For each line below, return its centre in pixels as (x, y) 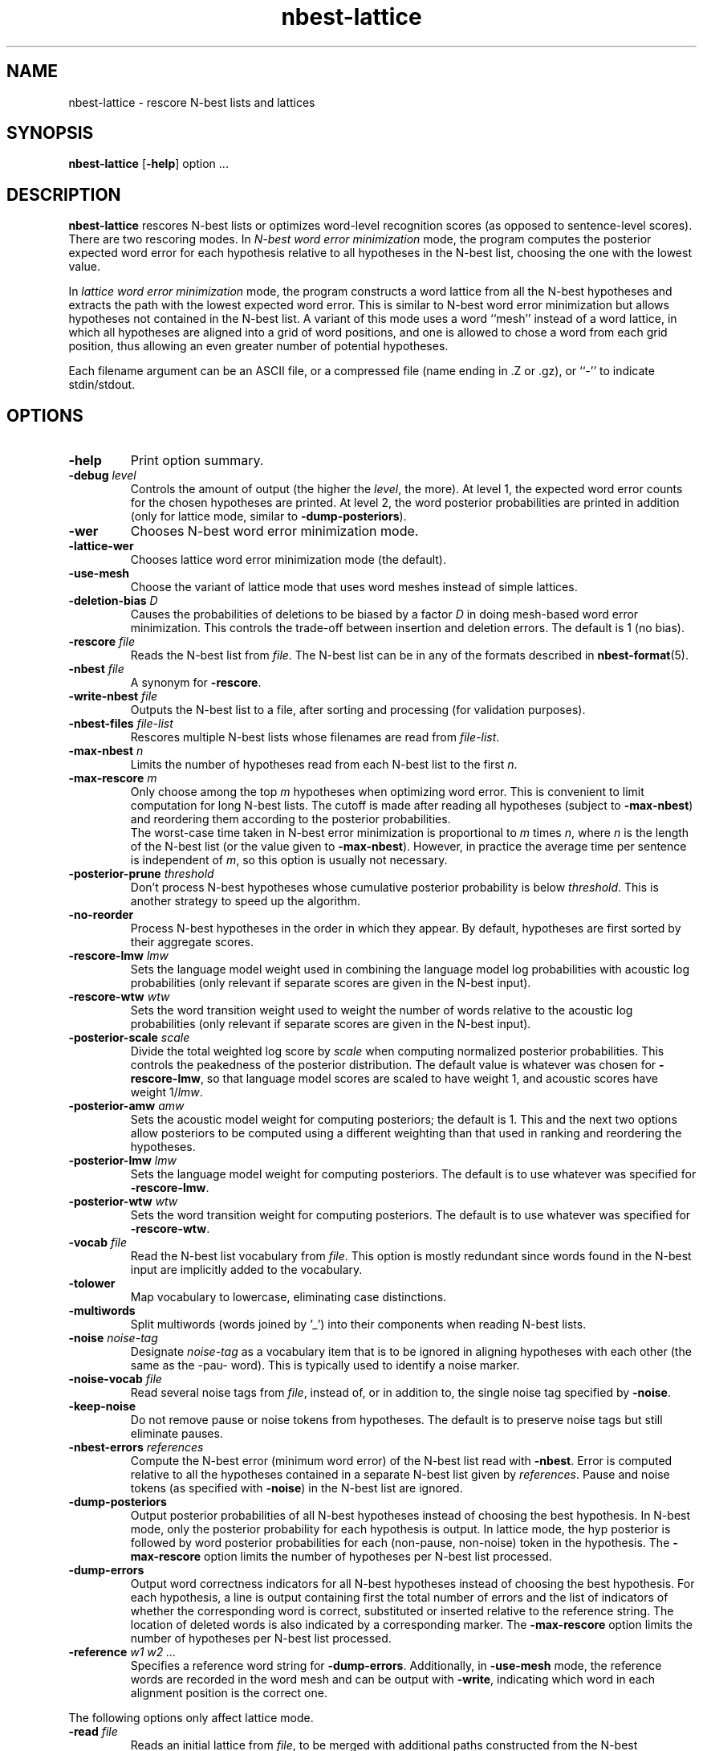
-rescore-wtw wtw (119, 997)
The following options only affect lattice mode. (191, 1718)
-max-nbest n (106, 751)
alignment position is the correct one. (229, 1693)
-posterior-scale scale (129, 1038)
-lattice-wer (101, 546)
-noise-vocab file (115, 1379)
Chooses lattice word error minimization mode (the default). (288, 560)
